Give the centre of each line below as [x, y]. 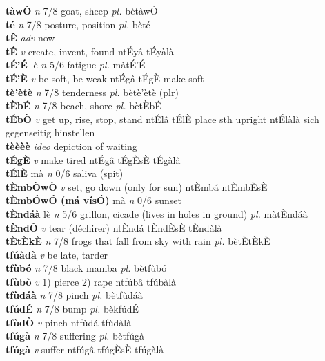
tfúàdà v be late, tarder [57, 254]
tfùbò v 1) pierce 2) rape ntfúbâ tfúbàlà [91, 281]
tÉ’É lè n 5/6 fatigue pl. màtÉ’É [76, 65]
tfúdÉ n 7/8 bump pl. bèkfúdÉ [72, 309]
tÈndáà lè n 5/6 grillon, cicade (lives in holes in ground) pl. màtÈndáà [157, 213]
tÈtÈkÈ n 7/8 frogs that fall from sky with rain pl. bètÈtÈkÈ [138, 241]
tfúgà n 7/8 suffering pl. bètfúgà [75, 336]
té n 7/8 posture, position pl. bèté [78, 24]
